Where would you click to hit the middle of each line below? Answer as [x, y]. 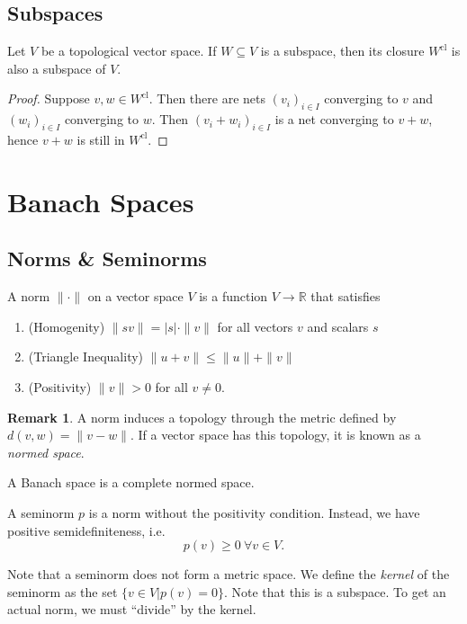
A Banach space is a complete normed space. [131, 482]
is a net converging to [334, 119]
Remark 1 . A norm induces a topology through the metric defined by [202, 417]
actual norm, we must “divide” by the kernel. [132, 609]
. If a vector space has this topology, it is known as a [275, 435]
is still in [101, 139]
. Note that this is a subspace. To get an [335, 591]
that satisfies [346, 296]
